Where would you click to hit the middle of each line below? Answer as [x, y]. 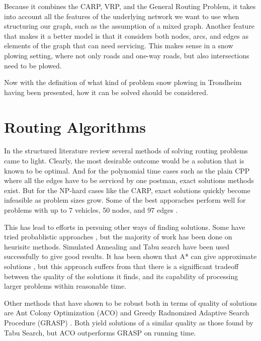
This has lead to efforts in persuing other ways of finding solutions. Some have [125, 227]
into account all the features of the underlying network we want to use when [122, 16]
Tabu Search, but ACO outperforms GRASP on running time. [100, 332]
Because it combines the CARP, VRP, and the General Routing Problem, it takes [130, 6]
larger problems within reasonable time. [65, 286]
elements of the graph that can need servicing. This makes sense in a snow [119, 46]
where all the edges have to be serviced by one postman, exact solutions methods [129, 180]
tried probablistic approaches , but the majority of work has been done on [118, 237]
